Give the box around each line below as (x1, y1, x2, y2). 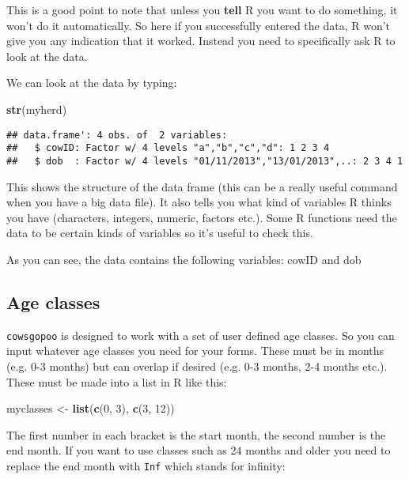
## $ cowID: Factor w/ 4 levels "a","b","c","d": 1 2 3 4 (6, 142, 330, 154)
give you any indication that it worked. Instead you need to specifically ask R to (6, 32, 396, 49)
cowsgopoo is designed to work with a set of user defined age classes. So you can (6, 326, 395, 343)
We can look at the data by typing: (6, 74, 177, 91)
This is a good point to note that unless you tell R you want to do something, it (6, 2, 398, 17)
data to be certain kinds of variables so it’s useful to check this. (6, 224, 313, 241)
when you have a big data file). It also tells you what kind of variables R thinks (6, 194, 392, 210)
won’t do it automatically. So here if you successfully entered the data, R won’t (6, 17, 391, 33)
